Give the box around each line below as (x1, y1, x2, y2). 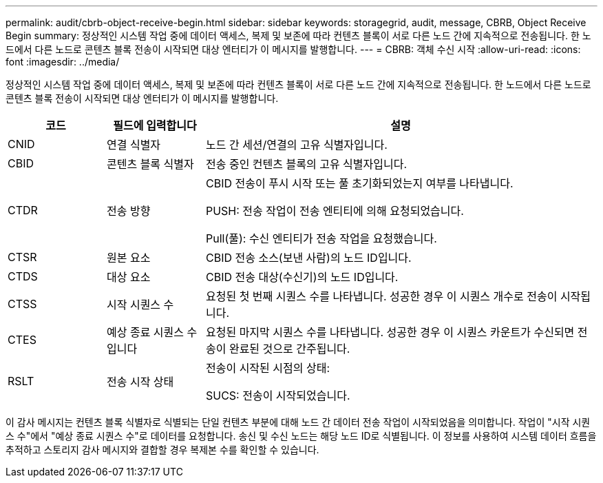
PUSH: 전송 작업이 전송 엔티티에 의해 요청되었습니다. (205, 204, 464, 218)
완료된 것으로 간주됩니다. (229, 342, 350, 356)
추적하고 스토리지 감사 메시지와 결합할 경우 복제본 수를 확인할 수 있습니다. (6, 444, 319, 455)
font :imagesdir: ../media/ (6, 56, 120, 68)
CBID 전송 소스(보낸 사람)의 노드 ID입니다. (205, 251, 412, 265)
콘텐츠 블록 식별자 (106, 157, 194, 171)
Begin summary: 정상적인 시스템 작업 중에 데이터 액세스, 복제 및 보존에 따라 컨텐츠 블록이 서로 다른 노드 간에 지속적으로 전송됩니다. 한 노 (6, 30, 591, 41)
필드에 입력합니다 (113, 119, 197, 132)
